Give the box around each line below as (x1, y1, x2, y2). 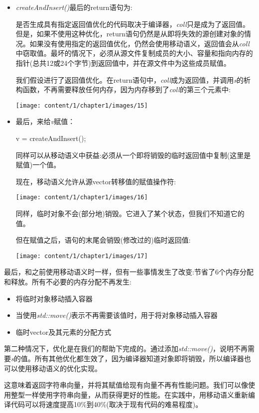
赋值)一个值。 (15, 159, 61, 170)
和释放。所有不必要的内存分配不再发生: (4, 276, 131, 287)
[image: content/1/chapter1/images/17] (15, 252, 148, 260)
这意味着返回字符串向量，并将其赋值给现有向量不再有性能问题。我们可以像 (4, 380, 248, 390)
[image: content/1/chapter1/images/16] (15, 194, 148, 201)
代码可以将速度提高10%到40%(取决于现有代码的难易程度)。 (10, 399, 203, 410)
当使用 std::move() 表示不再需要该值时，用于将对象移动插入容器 (15, 310, 218, 320)
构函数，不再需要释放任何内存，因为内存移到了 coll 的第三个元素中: (15, 84, 231, 95)
